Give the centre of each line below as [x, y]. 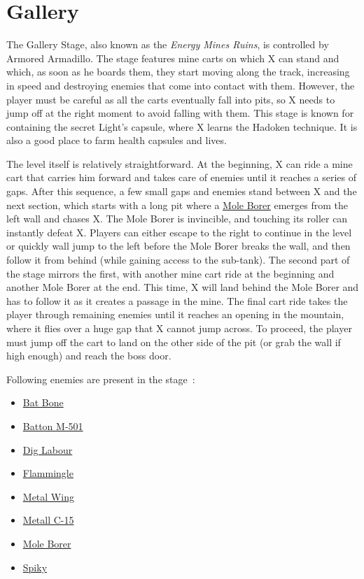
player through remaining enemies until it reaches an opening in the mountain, [175, 314]
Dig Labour [48, 449]
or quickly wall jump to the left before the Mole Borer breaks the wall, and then [178, 246]
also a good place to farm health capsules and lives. [117, 140]
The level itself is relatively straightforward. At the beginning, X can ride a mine [180, 163]
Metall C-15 [48, 520]
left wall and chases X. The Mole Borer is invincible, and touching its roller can [177, 219]
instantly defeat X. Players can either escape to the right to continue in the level [179, 232]
